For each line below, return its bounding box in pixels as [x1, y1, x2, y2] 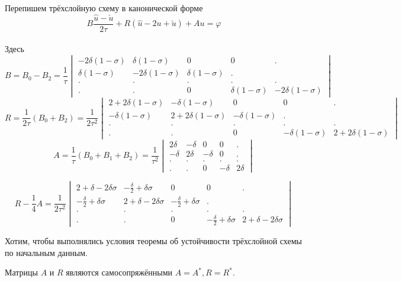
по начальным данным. [5, 246, 88, 258]
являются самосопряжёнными [66, 266, 173, 278]
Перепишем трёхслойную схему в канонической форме [5, 2, 203, 14]
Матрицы [5, 266, 38, 278]
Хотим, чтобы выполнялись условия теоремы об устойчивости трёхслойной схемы [5, 235, 302, 247]
